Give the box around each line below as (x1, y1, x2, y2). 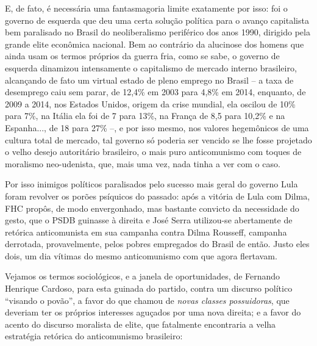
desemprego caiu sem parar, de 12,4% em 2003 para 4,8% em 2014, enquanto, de (5, 85, 306, 98)
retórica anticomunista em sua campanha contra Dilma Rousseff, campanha (5, 225, 287, 238)
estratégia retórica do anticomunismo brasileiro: (5, 330, 183, 342)
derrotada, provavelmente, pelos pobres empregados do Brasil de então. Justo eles (5, 237, 310, 250)
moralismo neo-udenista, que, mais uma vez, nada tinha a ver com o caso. (5, 157, 280, 170)
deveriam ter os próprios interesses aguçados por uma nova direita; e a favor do (5, 306, 301, 319)
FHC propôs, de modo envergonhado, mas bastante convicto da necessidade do (5, 201, 299, 214)
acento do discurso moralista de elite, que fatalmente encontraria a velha (5, 317, 276, 330)
